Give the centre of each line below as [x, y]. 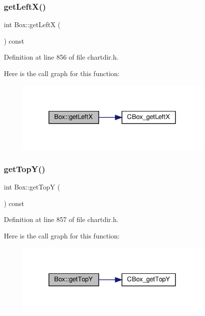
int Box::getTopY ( [32, 187]
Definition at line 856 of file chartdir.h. [61, 57]
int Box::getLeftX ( [32, 24]
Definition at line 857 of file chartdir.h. [61, 219]
